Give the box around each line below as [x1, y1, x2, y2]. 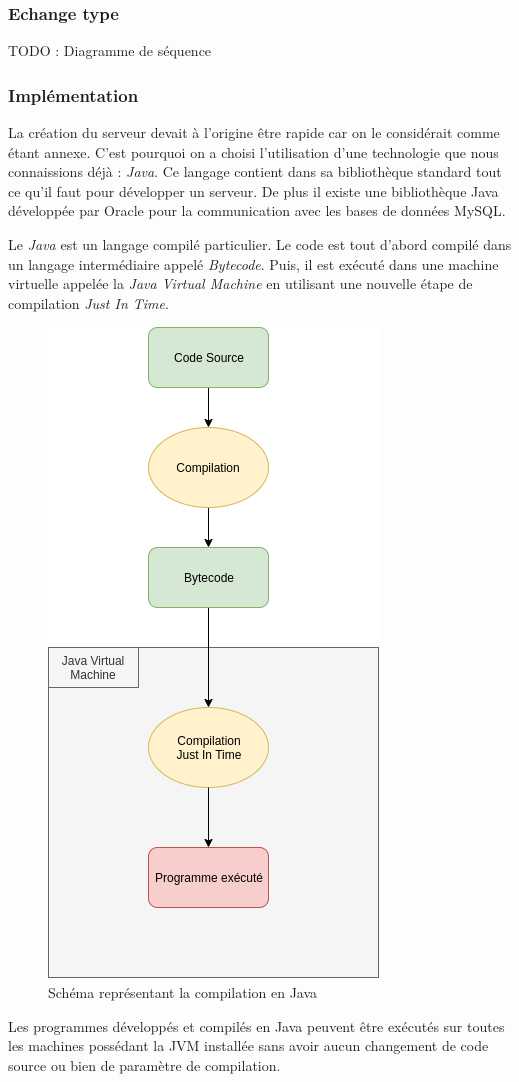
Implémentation [8, 82, 139, 107]
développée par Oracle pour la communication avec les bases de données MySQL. [8, 200, 506, 221]
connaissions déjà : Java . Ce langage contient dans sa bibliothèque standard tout [8, 161, 502, 182]
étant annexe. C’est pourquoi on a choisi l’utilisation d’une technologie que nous [8, 141, 499, 162]
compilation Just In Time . [8, 292, 169, 313]
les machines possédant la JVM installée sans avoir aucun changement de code [8, 1035, 489, 1056]
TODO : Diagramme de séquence [8, 40, 212, 61]
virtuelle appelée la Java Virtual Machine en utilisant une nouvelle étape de [8, 273, 473, 294]
